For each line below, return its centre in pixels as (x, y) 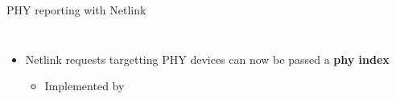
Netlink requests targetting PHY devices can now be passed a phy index (207, 59)
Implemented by (85, 86)
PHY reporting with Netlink (76, 10)
